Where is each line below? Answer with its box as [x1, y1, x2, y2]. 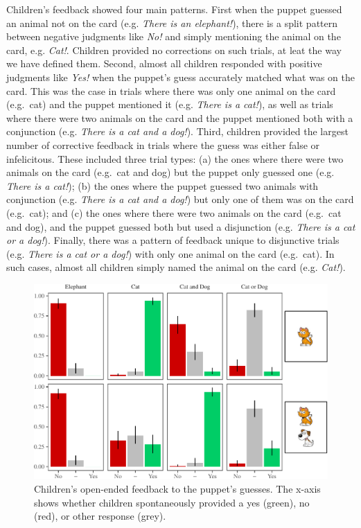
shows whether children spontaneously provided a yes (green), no [34, 495, 310, 509]
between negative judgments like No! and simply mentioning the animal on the [6, 29, 341, 44]
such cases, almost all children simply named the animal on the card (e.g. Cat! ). [6, 260, 346, 274]
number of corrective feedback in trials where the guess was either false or [6, 137, 320, 152]
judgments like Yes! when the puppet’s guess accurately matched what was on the [6, 69, 355, 84]
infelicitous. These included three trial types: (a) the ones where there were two [6, 151, 344, 166]
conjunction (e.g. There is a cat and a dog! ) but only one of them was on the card [6, 192, 354, 206]
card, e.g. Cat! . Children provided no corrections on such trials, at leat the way [6, 42, 342, 57]
